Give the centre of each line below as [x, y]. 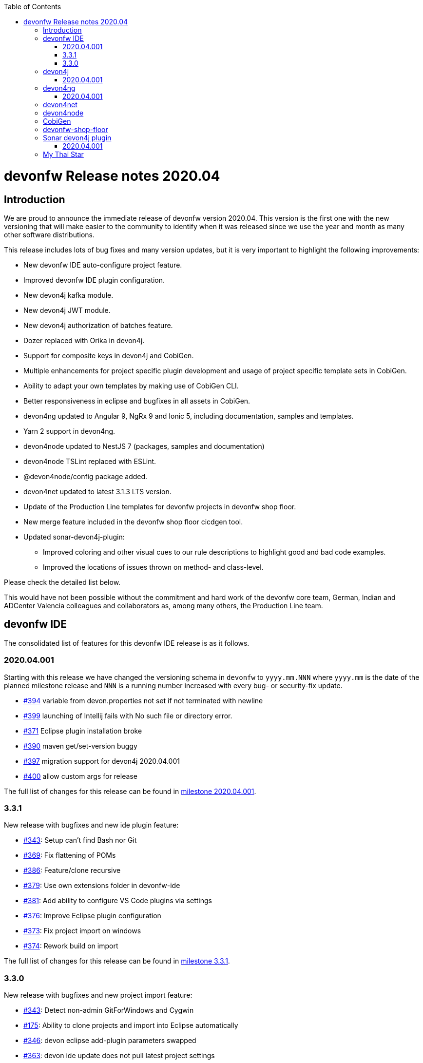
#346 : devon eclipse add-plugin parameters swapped [110, 1041]
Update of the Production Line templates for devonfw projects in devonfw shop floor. [160, 506]
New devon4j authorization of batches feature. [98, 325]
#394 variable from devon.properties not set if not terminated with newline [143, 700]
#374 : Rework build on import [71, 946]
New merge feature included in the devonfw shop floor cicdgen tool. [133, 522]
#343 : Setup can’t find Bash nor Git [80, 840]
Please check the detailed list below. [62, 582]
